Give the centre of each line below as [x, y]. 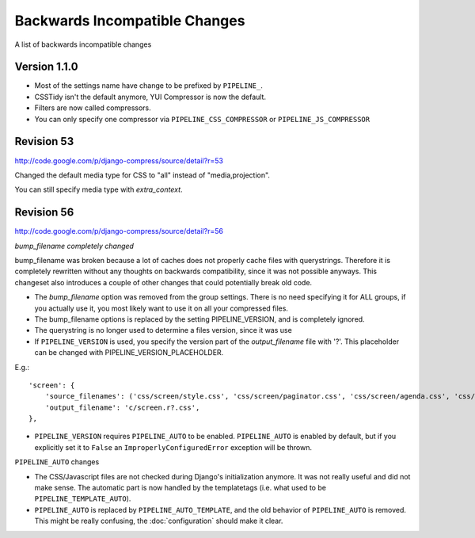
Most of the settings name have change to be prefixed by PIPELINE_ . [148, 86]
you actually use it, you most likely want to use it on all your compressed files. [161, 308]
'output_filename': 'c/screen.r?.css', [122, 407]
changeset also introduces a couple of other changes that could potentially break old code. [163, 282]
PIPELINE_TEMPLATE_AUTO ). [83, 498]
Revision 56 [44, 213]
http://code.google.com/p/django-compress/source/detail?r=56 [119, 231]
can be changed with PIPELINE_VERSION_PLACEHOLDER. [129, 353]
